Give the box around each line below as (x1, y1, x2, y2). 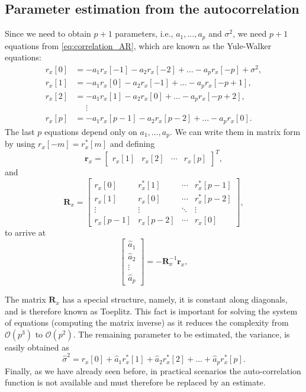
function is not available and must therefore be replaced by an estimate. (5, 376, 266, 388)
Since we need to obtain (5, 27, 91, 40)
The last (5, 125, 35, 137)
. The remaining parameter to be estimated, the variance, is (73, 327, 290, 340)
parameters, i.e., (115, 27, 173, 40)
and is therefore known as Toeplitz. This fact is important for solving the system (5, 304, 298, 317)
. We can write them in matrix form (169, 125, 301, 137)
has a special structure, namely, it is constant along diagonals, (62, 293, 288, 306)
